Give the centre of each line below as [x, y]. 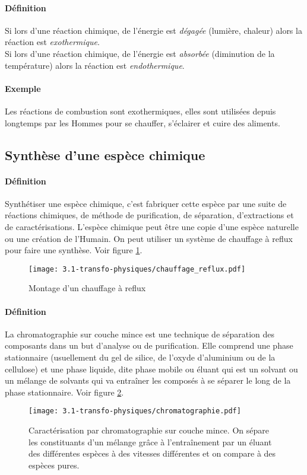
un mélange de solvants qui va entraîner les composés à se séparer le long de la [148, 380]
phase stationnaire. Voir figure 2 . [64, 392]
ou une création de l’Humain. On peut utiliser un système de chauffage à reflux [149, 238]
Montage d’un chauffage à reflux [87, 288]
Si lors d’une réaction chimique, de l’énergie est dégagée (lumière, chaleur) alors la [153, 30]
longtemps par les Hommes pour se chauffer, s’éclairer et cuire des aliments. [143, 122]
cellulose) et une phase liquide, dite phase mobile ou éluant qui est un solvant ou [151, 369]
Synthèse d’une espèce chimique [105, 154]
